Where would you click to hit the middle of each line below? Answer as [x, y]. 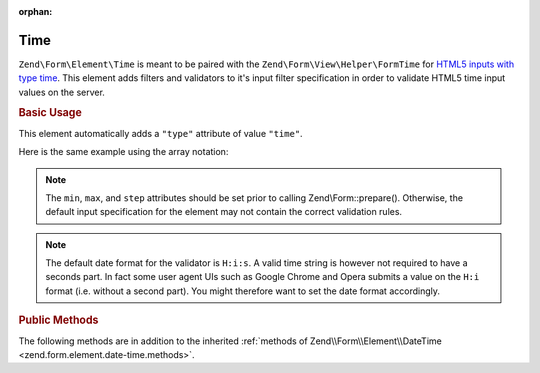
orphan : [35, 11]
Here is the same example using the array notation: [123, 152]
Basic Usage [50, 113]
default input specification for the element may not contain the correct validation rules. [224, 212]
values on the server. [61, 92]
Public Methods [58, 320]
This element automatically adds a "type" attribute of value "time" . [161, 133]
